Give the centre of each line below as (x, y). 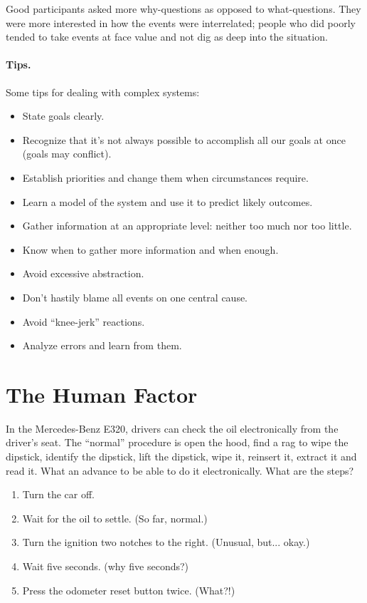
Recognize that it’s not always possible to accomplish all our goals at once (184, 139)
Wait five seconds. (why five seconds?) (106, 566)
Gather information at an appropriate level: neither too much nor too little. (187, 226)
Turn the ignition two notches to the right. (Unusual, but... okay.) (166, 542)
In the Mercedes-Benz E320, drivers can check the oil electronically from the (172, 428)
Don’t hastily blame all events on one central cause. (135, 297)
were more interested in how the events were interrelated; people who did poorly (181, 22)
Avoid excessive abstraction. (83, 273)
